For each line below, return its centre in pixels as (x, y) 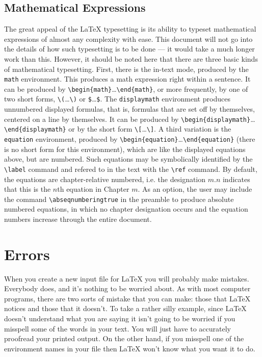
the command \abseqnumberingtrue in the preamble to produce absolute (119, 199)
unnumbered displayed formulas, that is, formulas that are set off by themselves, (129, 109)
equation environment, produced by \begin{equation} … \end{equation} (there (130, 139)
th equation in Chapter (93, 189)
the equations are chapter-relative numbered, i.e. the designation (105, 179)
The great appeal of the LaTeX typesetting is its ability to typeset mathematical (130, 29)
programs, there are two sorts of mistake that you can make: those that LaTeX (127, 298)
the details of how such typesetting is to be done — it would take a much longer (129, 49)
